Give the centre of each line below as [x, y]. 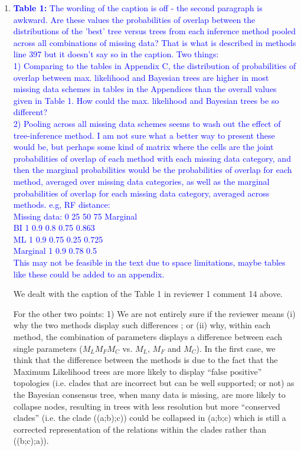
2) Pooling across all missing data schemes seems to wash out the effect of [147, 123]
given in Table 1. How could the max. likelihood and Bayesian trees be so [146, 100]
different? [30, 112]
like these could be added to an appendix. [89, 274]
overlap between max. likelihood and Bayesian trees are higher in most [141, 77]
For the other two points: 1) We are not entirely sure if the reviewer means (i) [154, 313]
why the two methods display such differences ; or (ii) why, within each [142, 325]
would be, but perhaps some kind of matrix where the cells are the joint [143, 147]
